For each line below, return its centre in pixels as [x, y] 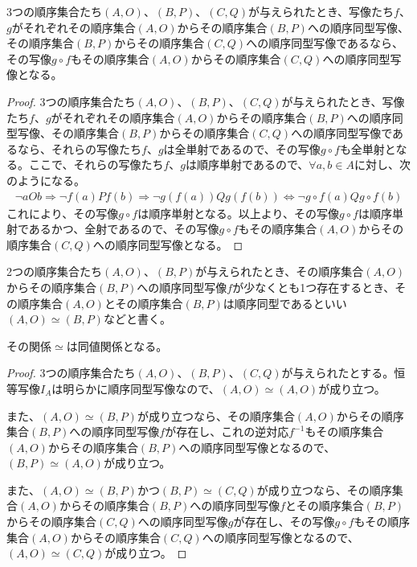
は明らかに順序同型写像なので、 [136, 388]
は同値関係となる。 [117, 345]
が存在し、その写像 [284, 522]
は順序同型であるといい [285, 303]
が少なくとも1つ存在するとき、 [314, 287]
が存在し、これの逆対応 [227, 431]
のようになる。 [46, 180]
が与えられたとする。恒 [343, 373]
